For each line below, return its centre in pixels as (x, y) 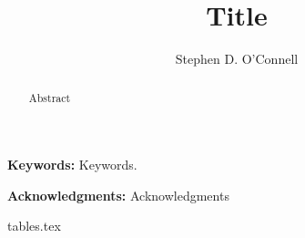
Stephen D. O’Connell (237, 59)
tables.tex (34, 226)
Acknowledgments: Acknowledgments (118, 195)
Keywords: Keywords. (72, 165)
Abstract (50, 97)
